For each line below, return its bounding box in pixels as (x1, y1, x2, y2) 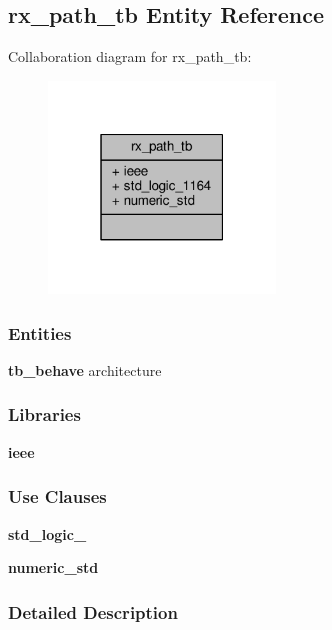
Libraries (8, 402, 81, 427)
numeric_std (8, 557, 99, 578)
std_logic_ (8, 523, 87, 544)
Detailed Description (8, 599, 178, 624)
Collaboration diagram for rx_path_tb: (8, 46, 252, 67)
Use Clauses (8, 484, 107, 509)
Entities (8, 320, 72, 345)
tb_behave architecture (8, 359, 162, 380)
